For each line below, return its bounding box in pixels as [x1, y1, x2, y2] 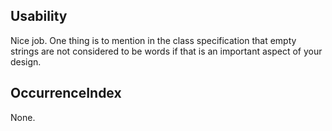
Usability [10, 8, 68, 25]
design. [10, 55, 42, 68]
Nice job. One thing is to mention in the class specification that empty [10, 34, 297, 46]
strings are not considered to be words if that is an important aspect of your [10, 45, 323, 57]
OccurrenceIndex [10, 85, 122, 102]
